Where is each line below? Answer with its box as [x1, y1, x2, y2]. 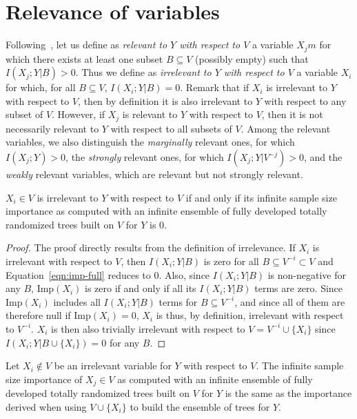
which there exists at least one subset [6, 51, 163, 66]
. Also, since [159, 267, 210, 282]
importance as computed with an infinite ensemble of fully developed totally [6, 204, 327, 218]
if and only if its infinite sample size [185, 190, 337, 204]
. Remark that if [180, 80, 249, 95]
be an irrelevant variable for [54, 358, 172, 373]
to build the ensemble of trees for [130, 399, 270, 413]
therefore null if [6, 308, 71, 322]
